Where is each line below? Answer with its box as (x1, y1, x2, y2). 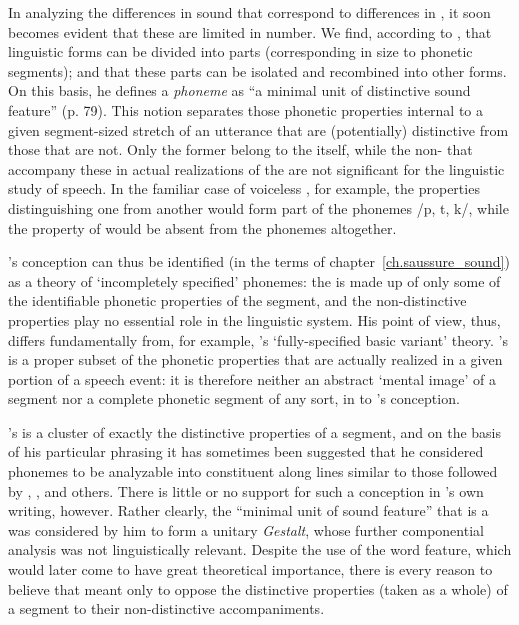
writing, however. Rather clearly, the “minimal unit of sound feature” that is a (8, 500, 489, 521)
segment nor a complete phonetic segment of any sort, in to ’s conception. (8, 388, 460, 409)
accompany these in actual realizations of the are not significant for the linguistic (8, 158, 505, 179)
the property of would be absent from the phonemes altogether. (8, 217, 397, 238)
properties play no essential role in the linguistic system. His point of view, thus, (8, 309, 501, 330)
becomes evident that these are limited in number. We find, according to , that (8, 21, 492, 42)
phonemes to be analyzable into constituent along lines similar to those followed (8, 461, 498, 482)
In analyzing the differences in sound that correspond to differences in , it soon (8, 2, 491, 22)
